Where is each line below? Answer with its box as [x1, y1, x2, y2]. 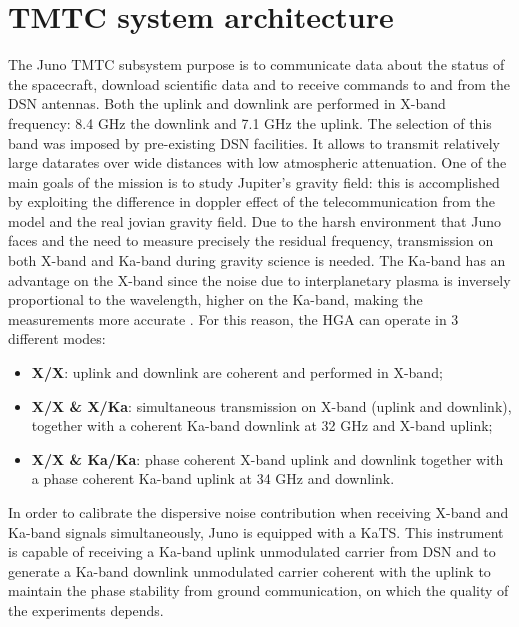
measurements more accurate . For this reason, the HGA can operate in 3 [8, 308, 459, 329]
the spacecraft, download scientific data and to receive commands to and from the [8, 73, 510, 94]
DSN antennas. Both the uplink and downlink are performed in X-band [8, 93, 446, 114]
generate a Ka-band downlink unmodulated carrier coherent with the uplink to [8, 560, 491, 581]
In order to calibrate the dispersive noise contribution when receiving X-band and [8, 502, 509, 522]
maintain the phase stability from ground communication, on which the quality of [8, 580, 509, 601]
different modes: [8, 328, 106, 349]
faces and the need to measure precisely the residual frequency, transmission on [8, 230, 494, 251]
